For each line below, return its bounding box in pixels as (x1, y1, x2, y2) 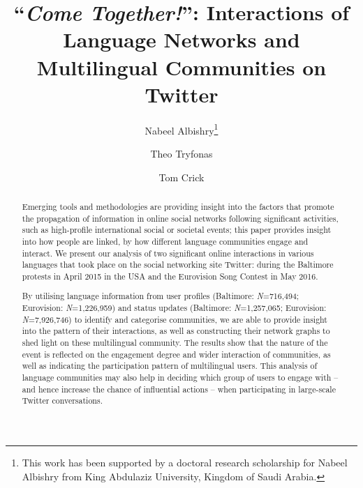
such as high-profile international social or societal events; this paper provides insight (22, 224, 332, 236)
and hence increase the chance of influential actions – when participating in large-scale (22, 383, 336, 395)
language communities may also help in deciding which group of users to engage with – (22, 372, 339, 383)
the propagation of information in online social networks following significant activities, (22, 212, 339, 224)
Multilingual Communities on (36, 52, 327, 81)
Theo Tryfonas (150, 146, 213, 160)
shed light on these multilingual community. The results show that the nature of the (22, 337, 328, 349)
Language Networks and (63, 25, 300, 54)
